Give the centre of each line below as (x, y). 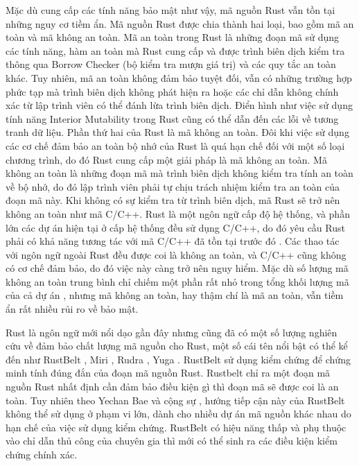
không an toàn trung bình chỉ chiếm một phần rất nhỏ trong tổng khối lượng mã (177, 281)
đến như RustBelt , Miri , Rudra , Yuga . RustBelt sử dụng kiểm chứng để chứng (178, 359)
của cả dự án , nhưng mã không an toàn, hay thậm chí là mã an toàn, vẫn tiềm (175, 295)
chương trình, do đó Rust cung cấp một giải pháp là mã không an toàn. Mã (166, 159)
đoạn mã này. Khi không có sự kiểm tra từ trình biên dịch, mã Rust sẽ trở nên (173, 200)
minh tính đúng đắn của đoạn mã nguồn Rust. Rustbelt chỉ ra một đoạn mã (168, 373)
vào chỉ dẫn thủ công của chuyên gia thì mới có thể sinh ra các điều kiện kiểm (172, 441)
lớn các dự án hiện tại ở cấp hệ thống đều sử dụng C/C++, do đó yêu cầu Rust (175, 227)
